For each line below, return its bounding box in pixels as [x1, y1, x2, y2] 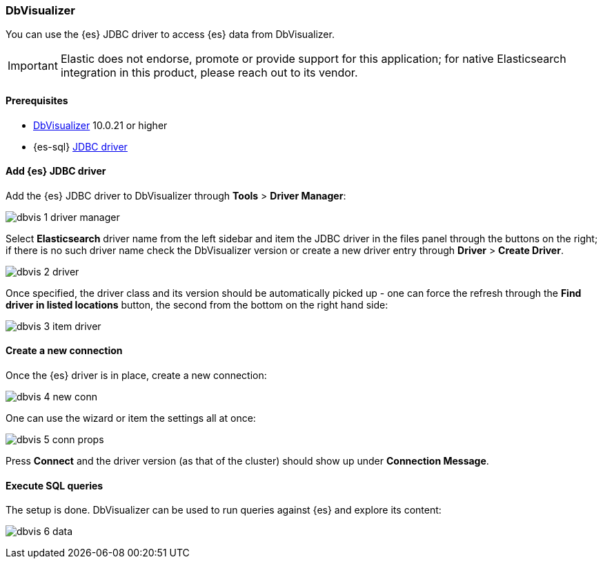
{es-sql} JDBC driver [33, 140, 128, 153]
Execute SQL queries [6, 479, 103, 492]
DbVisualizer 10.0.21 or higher [33, 119, 168, 131]
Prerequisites [6, 94, 68, 106]
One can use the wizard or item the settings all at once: [6, 412, 256, 425]
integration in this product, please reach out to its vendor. [60, 66, 358, 80]
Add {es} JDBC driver [6, 165, 106, 177]
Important [8, 59, 58, 73]
